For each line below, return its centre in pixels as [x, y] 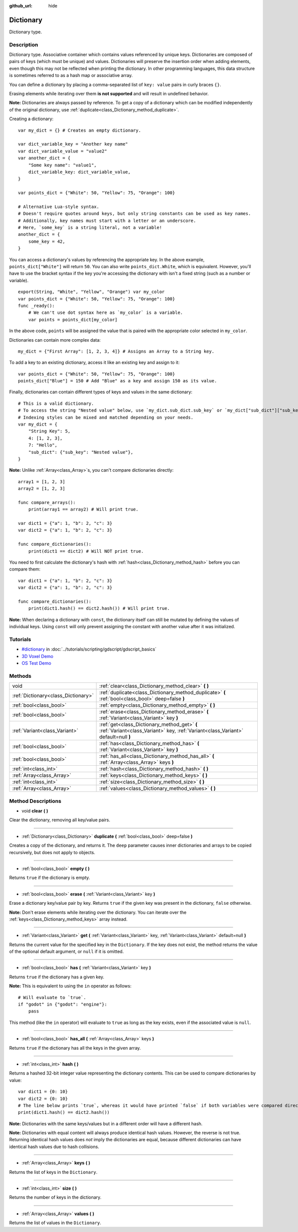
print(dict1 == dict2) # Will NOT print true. [86, 551]
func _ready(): [37, 306]
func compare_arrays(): [47, 502]
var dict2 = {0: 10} [43, 1098]
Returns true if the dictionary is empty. [50, 878]
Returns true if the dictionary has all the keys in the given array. [75, 1048]
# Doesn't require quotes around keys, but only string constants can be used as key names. [135, 214]
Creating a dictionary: [31, 119]
